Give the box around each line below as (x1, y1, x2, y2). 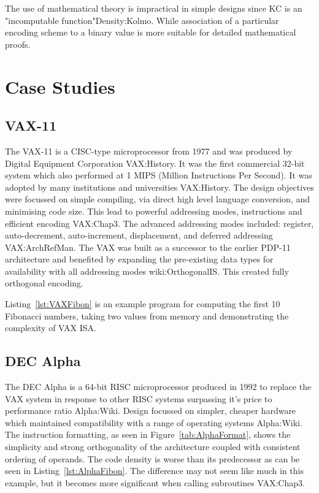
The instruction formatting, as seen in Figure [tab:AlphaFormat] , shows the (5, 428, 291, 441)
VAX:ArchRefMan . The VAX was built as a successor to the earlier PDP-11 (5, 240, 291, 253)
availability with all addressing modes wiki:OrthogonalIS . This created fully (5, 264, 289, 277)
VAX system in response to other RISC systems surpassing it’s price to (5, 392, 272, 405)
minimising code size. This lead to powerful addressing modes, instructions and (5, 204, 302, 217)
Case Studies (5, 74, 115, 99)
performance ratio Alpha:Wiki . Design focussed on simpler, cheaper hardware (5, 404, 296, 417)
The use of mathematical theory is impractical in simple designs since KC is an (5, 2, 302, 14)
